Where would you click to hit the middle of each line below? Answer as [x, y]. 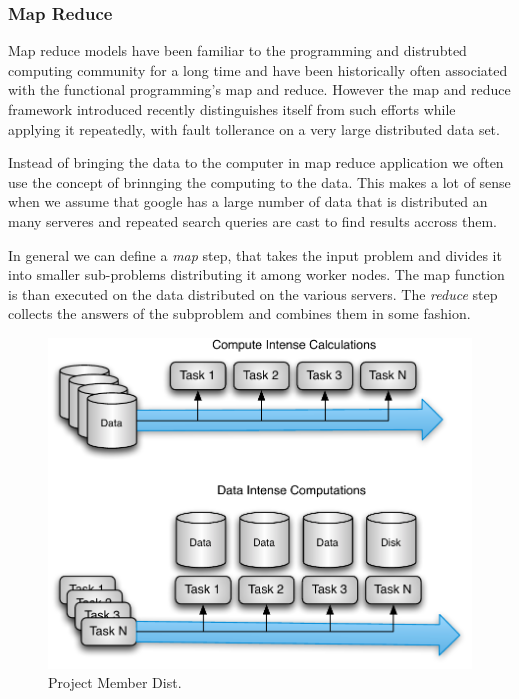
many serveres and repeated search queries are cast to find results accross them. [252, 220]
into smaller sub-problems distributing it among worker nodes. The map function [256, 274]
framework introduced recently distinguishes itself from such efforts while [232, 109]
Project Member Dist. [115, 682]
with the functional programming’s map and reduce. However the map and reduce [259, 89]
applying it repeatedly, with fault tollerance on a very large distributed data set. [254, 128]
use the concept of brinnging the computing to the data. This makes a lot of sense [259, 181]
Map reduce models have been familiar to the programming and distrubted [237, 50]
